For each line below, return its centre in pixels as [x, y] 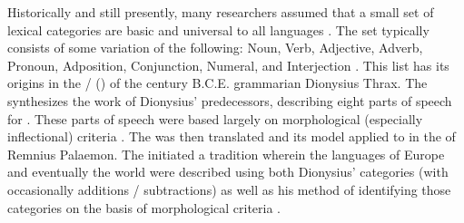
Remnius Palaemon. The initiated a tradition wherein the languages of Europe [226, 154]
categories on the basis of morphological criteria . [144, 207]
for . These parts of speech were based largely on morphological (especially [215, 118]
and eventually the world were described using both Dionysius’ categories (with [228, 172]
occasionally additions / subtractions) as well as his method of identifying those [229, 189]
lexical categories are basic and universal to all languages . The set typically [218, 29]
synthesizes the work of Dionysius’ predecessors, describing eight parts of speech [230, 100]
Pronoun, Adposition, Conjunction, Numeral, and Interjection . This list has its [228, 65]
